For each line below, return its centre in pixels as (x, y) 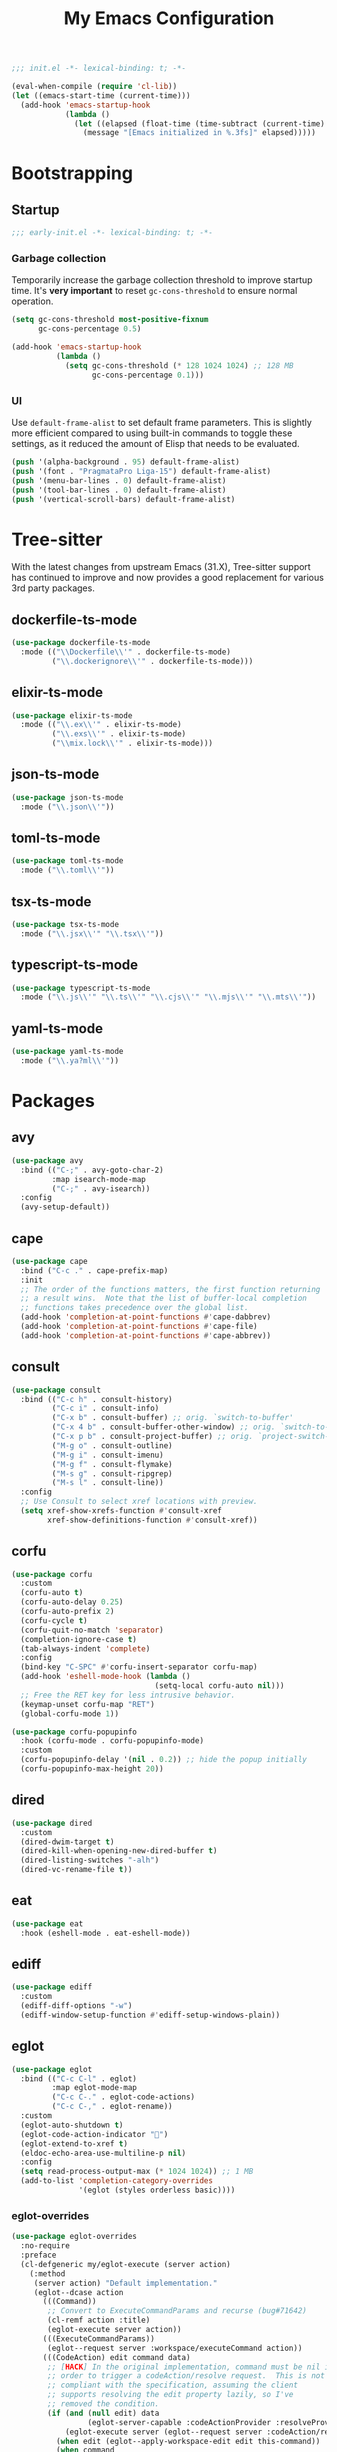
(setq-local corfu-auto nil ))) (219, 1686)
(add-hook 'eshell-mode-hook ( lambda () (105, 1677)
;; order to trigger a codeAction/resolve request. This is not (186, 2376)
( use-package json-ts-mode (67, 797)
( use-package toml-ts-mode (67, 861)
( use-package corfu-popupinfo (74, 1732)
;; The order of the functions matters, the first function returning (170, 1289)
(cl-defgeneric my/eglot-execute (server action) (125, 2264)
